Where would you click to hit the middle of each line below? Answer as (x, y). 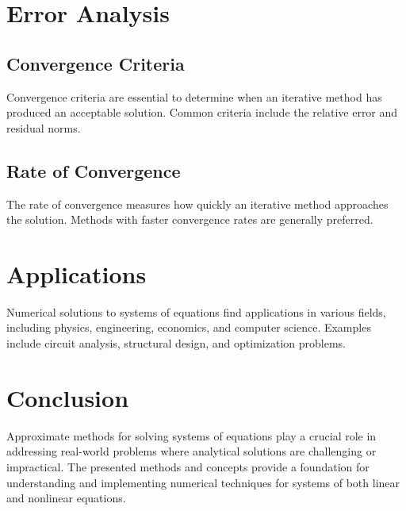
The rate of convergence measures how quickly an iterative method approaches (197, 204)
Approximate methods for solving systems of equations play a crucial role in (192, 435)
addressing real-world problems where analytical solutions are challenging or (192, 451)
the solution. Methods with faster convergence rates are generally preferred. (190, 219)
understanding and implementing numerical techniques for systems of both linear (203, 482)
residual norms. (44, 127)
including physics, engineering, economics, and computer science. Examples (189, 327)
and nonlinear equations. (66, 498)
